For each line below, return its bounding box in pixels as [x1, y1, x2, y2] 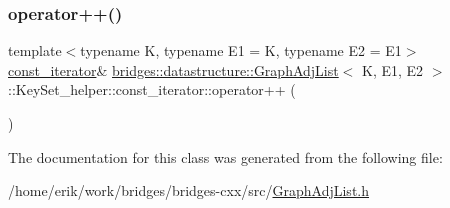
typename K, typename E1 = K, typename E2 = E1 [80, 40, 402, 61]
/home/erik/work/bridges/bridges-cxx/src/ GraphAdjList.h [8, 180, 370, 201]
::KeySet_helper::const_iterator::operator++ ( [8, 79, 296, 100]
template [8, 40, 62, 61]
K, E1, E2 [362, 59, 424, 80]
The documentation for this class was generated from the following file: [8, 146, 443, 167]
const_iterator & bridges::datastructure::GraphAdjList [8, 59, 339, 80]
